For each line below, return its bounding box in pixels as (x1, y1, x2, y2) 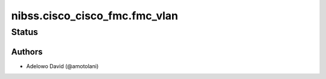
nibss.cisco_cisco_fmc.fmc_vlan (11, 9, 178, 22)
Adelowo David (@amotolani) (26, 62, 99, 69)
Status (11, 27, 39, 37)
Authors (11, 46, 43, 57)
